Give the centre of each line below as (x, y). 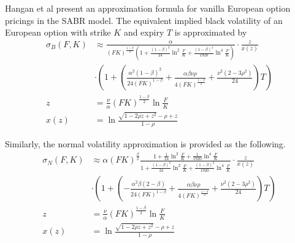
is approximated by (211, 32)
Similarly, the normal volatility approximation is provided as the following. (145, 144)
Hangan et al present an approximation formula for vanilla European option (148, 8)
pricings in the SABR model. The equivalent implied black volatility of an (144, 20)
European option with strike (58, 32)
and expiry (144, 32)
